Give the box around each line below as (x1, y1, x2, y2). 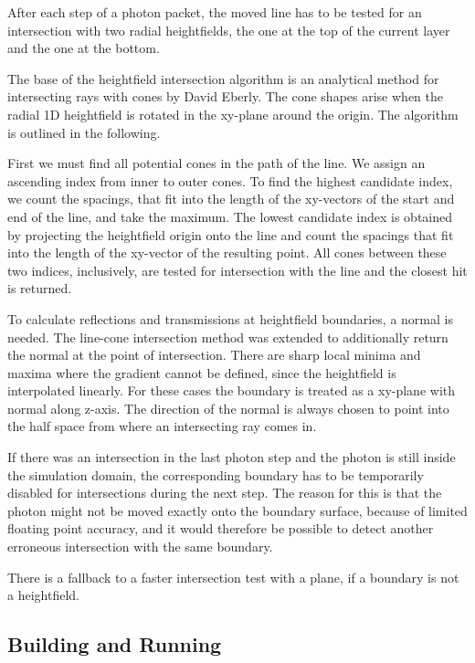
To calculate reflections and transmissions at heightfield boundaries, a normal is (7, 309, 453, 328)
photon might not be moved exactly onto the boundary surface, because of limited (7, 500, 468, 520)
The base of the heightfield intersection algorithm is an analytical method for (7, 68, 439, 88)
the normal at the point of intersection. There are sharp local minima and (7, 345, 421, 364)
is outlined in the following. (7, 122, 161, 142)
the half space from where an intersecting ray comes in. (7, 416, 317, 436)
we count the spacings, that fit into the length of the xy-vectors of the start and (7, 189, 455, 208)
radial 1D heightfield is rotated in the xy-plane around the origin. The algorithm (7, 104, 459, 123)
